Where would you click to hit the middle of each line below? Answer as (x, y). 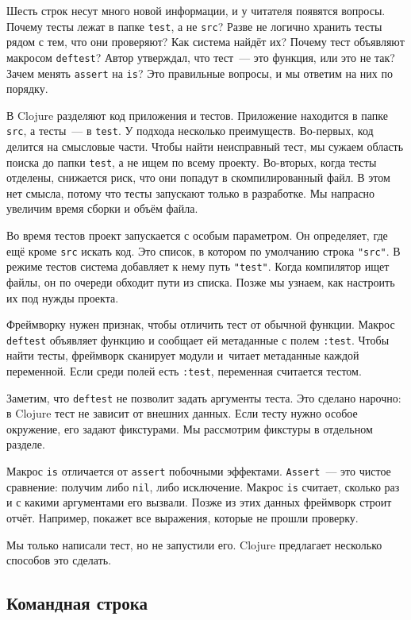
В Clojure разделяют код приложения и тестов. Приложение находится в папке (197, 115)
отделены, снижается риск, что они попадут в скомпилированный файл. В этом (198, 177)
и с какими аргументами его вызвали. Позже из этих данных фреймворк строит (199, 502)
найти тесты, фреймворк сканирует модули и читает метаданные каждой (183, 355)
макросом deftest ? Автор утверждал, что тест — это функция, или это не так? (201, 57)
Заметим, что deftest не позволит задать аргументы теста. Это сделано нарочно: (204, 397)
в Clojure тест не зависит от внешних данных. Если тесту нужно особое (182, 413)
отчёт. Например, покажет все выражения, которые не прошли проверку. (182, 517)
